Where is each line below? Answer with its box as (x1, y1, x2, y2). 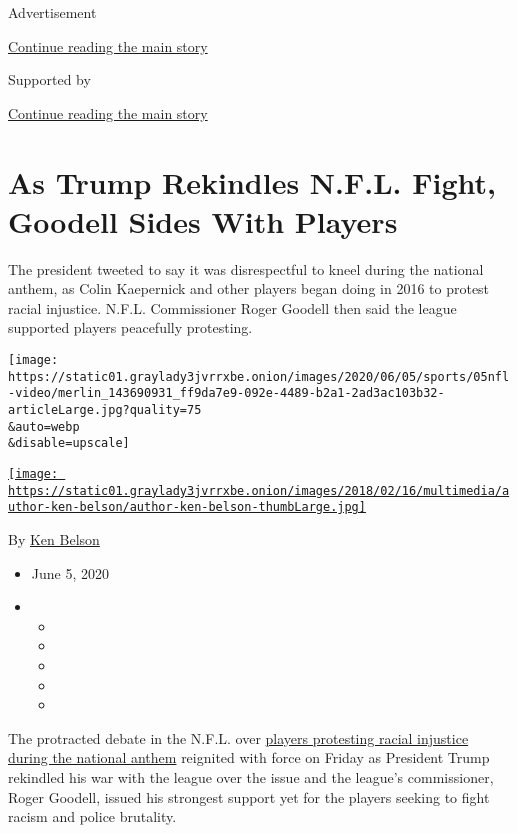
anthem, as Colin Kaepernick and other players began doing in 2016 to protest (8, 278, 490, 299)
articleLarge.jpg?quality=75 (8, 403, 202, 418)
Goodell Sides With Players (8, 200, 398, 241)
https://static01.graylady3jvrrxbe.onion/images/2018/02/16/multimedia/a (8, 483, 510, 498)
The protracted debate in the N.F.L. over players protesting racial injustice (8, 727, 469, 748)
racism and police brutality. (8, 806, 177, 827)
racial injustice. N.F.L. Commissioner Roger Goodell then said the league (8, 297, 457, 318)
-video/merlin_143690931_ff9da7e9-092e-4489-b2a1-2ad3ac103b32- (8, 386, 445, 401)
